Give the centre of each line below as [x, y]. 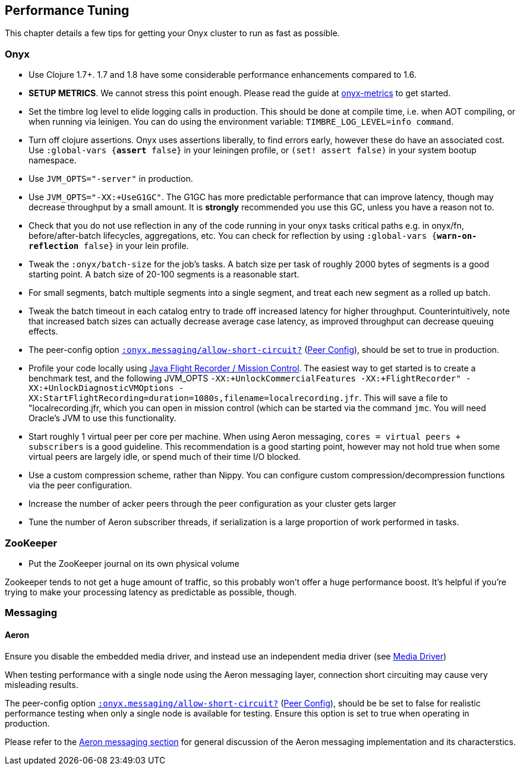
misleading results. [42, 684]
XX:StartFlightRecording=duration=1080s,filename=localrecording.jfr [194, 398]
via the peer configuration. [81, 485]
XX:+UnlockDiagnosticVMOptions [101, 388]
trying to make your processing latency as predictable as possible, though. [151, 592]
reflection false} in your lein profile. [109, 246]
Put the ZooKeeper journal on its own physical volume [134, 563]
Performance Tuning [67, 10]
